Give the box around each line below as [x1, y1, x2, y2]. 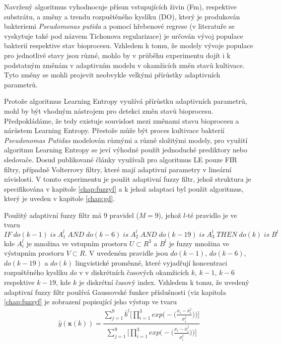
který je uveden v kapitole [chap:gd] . [4, 193, 115, 204]
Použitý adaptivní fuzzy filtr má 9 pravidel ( [4, 209, 139, 220]
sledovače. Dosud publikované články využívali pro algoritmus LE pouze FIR [4, 154, 237, 164]
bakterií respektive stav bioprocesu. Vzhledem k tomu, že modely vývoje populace [4, 40, 253, 51]
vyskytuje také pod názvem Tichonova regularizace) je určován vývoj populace [4, 30, 243, 41]
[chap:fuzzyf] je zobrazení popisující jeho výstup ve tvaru [4, 296, 177, 307]
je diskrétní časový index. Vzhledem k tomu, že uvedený [79, 276, 249, 287]
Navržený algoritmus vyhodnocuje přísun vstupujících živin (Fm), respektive [4, 1, 237, 11]
